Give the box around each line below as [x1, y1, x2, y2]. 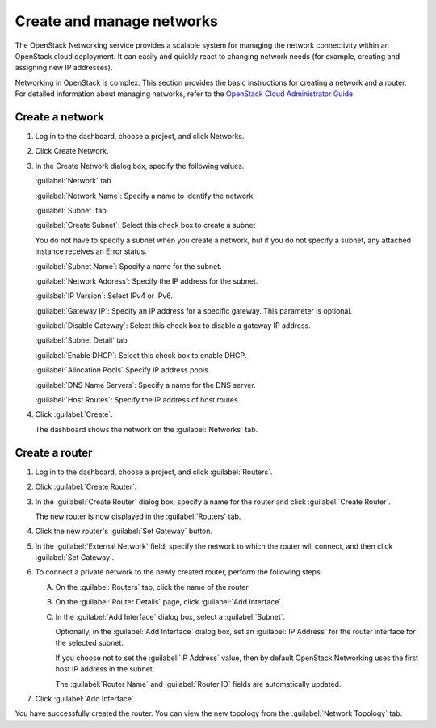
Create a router [15, 445, 93, 460]
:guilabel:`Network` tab [35, 176, 112, 186]
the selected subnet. [55, 638, 124, 648]
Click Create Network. [35, 146, 109, 156]
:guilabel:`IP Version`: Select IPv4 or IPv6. [35, 291, 174, 301]
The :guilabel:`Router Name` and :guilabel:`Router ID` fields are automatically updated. [55, 679, 342, 688]
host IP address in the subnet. [55, 664, 155, 674]
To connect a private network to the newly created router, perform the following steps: [35, 567, 323, 577]
